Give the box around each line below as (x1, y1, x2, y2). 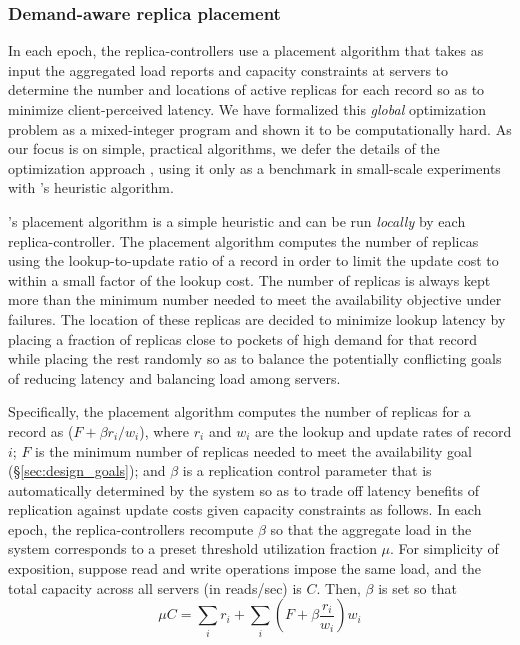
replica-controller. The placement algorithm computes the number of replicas (8, 230, 479, 251)
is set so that (378, 577, 457, 598)
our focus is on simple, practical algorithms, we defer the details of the (8, 138, 440, 159)
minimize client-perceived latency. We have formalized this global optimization (8, 99, 486, 119)
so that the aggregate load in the (270, 518, 472, 539)
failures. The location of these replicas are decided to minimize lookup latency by (8, 308, 506, 329)
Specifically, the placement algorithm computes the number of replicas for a (8, 401, 471, 422)
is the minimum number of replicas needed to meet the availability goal (35, 440, 473, 461)
